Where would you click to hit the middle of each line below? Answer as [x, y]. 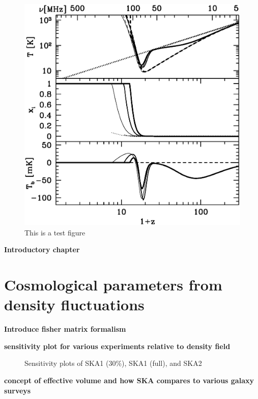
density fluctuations [74, 304]
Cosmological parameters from [113, 285]
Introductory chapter [42, 249]
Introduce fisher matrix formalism [65, 329]
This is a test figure [55, 232]
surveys [18, 390]
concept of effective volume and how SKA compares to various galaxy [129, 380]
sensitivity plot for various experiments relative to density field [117, 346]
